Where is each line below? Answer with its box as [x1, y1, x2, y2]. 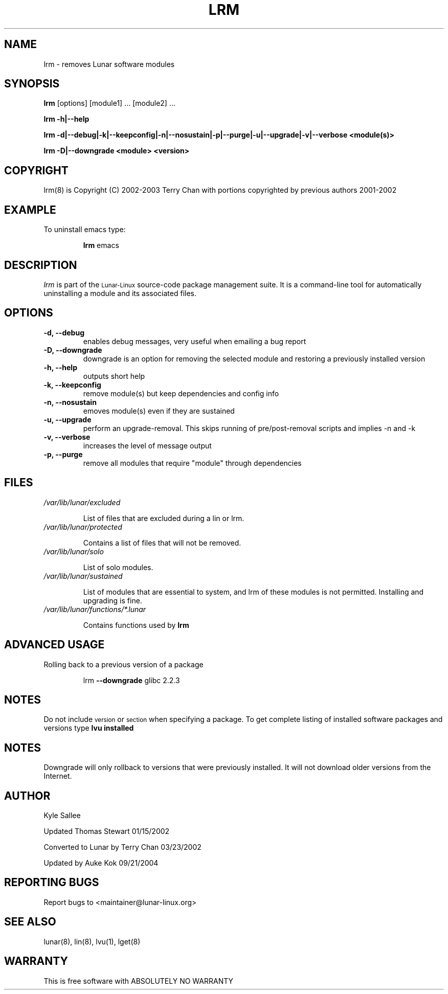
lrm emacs [83, 241, 119, 250]
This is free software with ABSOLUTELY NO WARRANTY [43, 976, 234, 985]
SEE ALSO [4, 915, 56, 929]
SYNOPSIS [4, 77, 60, 91]
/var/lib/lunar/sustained [43, 571, 123, 580]
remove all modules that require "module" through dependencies [83, 458, 302, 467]
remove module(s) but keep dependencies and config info [83, 389, 279, 398]
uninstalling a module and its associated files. [43, 288, 197, 298]
